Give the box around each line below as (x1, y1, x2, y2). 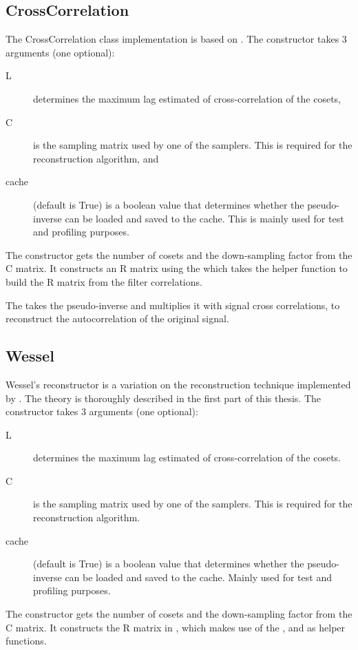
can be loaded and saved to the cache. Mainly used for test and (65, 569, 332, 584)
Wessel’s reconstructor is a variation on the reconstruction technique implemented (6, 377, 351, 391)
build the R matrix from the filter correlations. (6, 274, 202, 289)
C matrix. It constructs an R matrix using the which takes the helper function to (6, 261, 348, 275)
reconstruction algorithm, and (33, 151, 159, 165)
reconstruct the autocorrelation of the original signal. (6, 311, 229, 326)
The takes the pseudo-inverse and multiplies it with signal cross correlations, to (6, 297, 340, 312)
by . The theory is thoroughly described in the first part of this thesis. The (6, 390, 322, 405)
